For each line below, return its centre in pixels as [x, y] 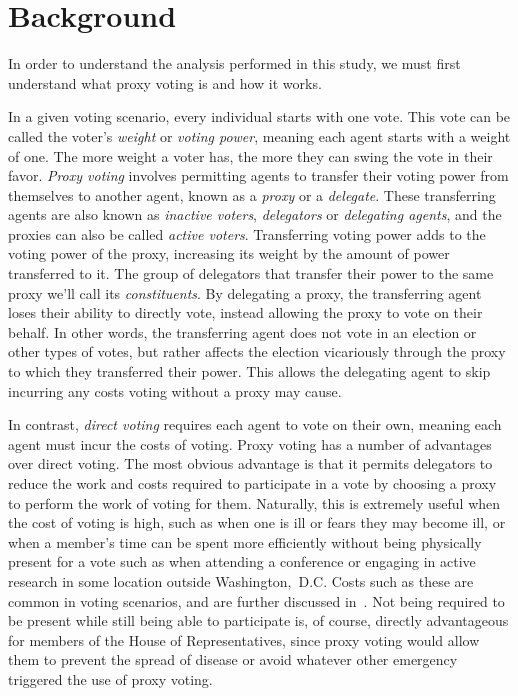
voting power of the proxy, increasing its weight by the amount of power [229, 253]
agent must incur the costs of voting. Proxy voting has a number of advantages [250, 443]
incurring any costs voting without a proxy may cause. [175, 390]
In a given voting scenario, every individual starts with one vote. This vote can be [259, 116]
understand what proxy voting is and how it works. [165, 82]
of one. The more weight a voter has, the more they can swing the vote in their [250, 155]
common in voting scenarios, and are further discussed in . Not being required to [256, 600]
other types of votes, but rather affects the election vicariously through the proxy [257, 351]
